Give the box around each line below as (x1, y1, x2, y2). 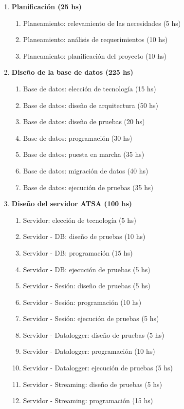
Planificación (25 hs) (11, 1, 82, 11)
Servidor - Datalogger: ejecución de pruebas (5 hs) (23, 363, 173, 373)
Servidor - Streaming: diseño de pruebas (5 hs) (23, 379, 163, 389)
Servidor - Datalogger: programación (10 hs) (23, 346, 155, 356)
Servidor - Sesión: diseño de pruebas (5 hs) (23, 280, 150, 291)
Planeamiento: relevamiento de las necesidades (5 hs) (23, 18, 181, 28)
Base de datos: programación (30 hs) (23, 132, 132, 143)
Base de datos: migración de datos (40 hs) (23, 165, 148, 175)
